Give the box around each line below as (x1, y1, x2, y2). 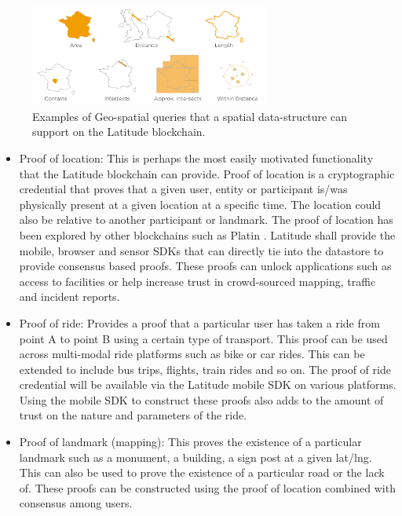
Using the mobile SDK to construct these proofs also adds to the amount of (19, 391, 384, 408)
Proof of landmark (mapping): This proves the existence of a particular (19, 434, 362, 450)
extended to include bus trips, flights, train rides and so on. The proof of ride (19, 360, 391, 377)
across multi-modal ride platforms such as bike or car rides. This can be (19, 346, 365, 362)
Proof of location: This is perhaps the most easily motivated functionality (19, 149, 374, 166)
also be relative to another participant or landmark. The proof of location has (19, 211, 393, 228)
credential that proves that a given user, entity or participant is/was (19, 181, 348, 197)
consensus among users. (19, 495, 133, 511)
